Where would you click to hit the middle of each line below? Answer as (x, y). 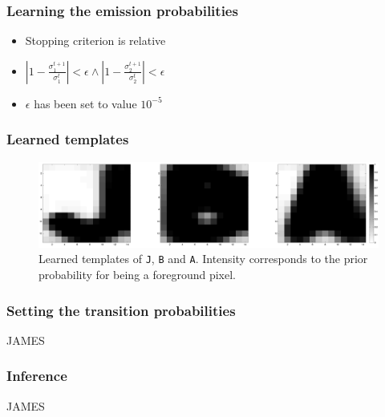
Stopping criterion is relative (95, 40)
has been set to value (85, 103)
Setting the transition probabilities (121, 310)
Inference (37, 376)
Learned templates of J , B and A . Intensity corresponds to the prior (203, 259)
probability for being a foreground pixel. (138, 275)
